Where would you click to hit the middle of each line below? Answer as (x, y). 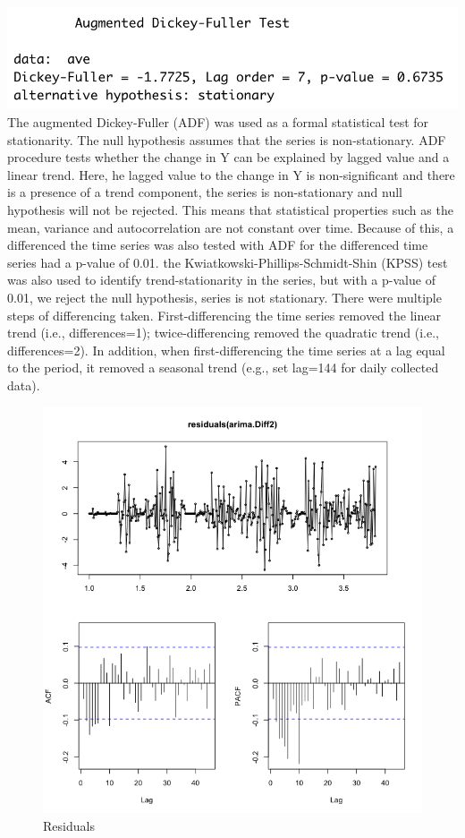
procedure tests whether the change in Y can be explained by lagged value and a (228, 157)
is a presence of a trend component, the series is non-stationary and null (205, 192)
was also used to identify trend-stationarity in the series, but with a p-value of (221, 280)
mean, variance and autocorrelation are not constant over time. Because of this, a (231, 227)
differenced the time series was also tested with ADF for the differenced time (218, 245)
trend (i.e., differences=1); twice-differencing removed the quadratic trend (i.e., (223, 333)
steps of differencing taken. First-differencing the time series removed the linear (224, 315)
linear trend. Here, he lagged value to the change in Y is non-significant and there (231, 174)
